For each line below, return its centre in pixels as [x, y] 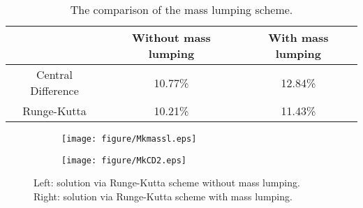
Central [55, 74]
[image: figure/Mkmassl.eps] [129, 139]
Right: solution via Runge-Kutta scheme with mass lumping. [163, 196]
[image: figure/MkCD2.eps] [124, 160]
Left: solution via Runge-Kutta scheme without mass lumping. [167, 183]
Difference [54, 90]
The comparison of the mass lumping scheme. [181, 9]
